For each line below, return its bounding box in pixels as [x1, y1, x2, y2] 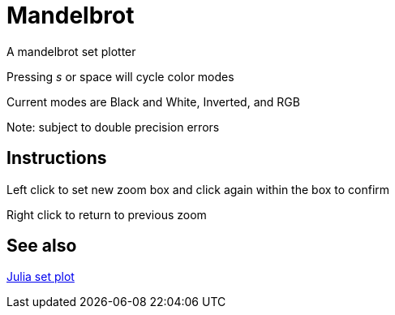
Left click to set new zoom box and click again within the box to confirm [6, 182, 390, 196]
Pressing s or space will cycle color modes [6, 69, 234, 84]
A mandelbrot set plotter [6, 44, 136, 58]
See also [6, 235, 77, 257]
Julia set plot [6, 270, 75, 284]
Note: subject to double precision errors [6, 119, 220, 134]
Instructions [6, 148, 107, 169]
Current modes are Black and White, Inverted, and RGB [6, 94, 300, 109]
